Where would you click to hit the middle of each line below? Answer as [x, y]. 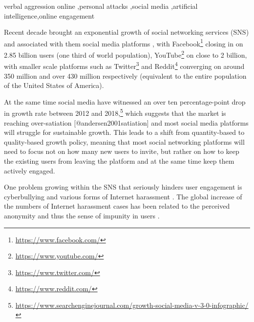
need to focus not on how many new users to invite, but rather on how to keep [122, 151]
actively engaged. [30, 170]
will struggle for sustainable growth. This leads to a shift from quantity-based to [124, 132]
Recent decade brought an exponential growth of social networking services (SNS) [127, 32]
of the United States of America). [54, 85]
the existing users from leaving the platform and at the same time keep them [119, 161]
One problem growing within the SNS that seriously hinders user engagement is [123, 187]
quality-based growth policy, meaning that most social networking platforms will [124, 141]
